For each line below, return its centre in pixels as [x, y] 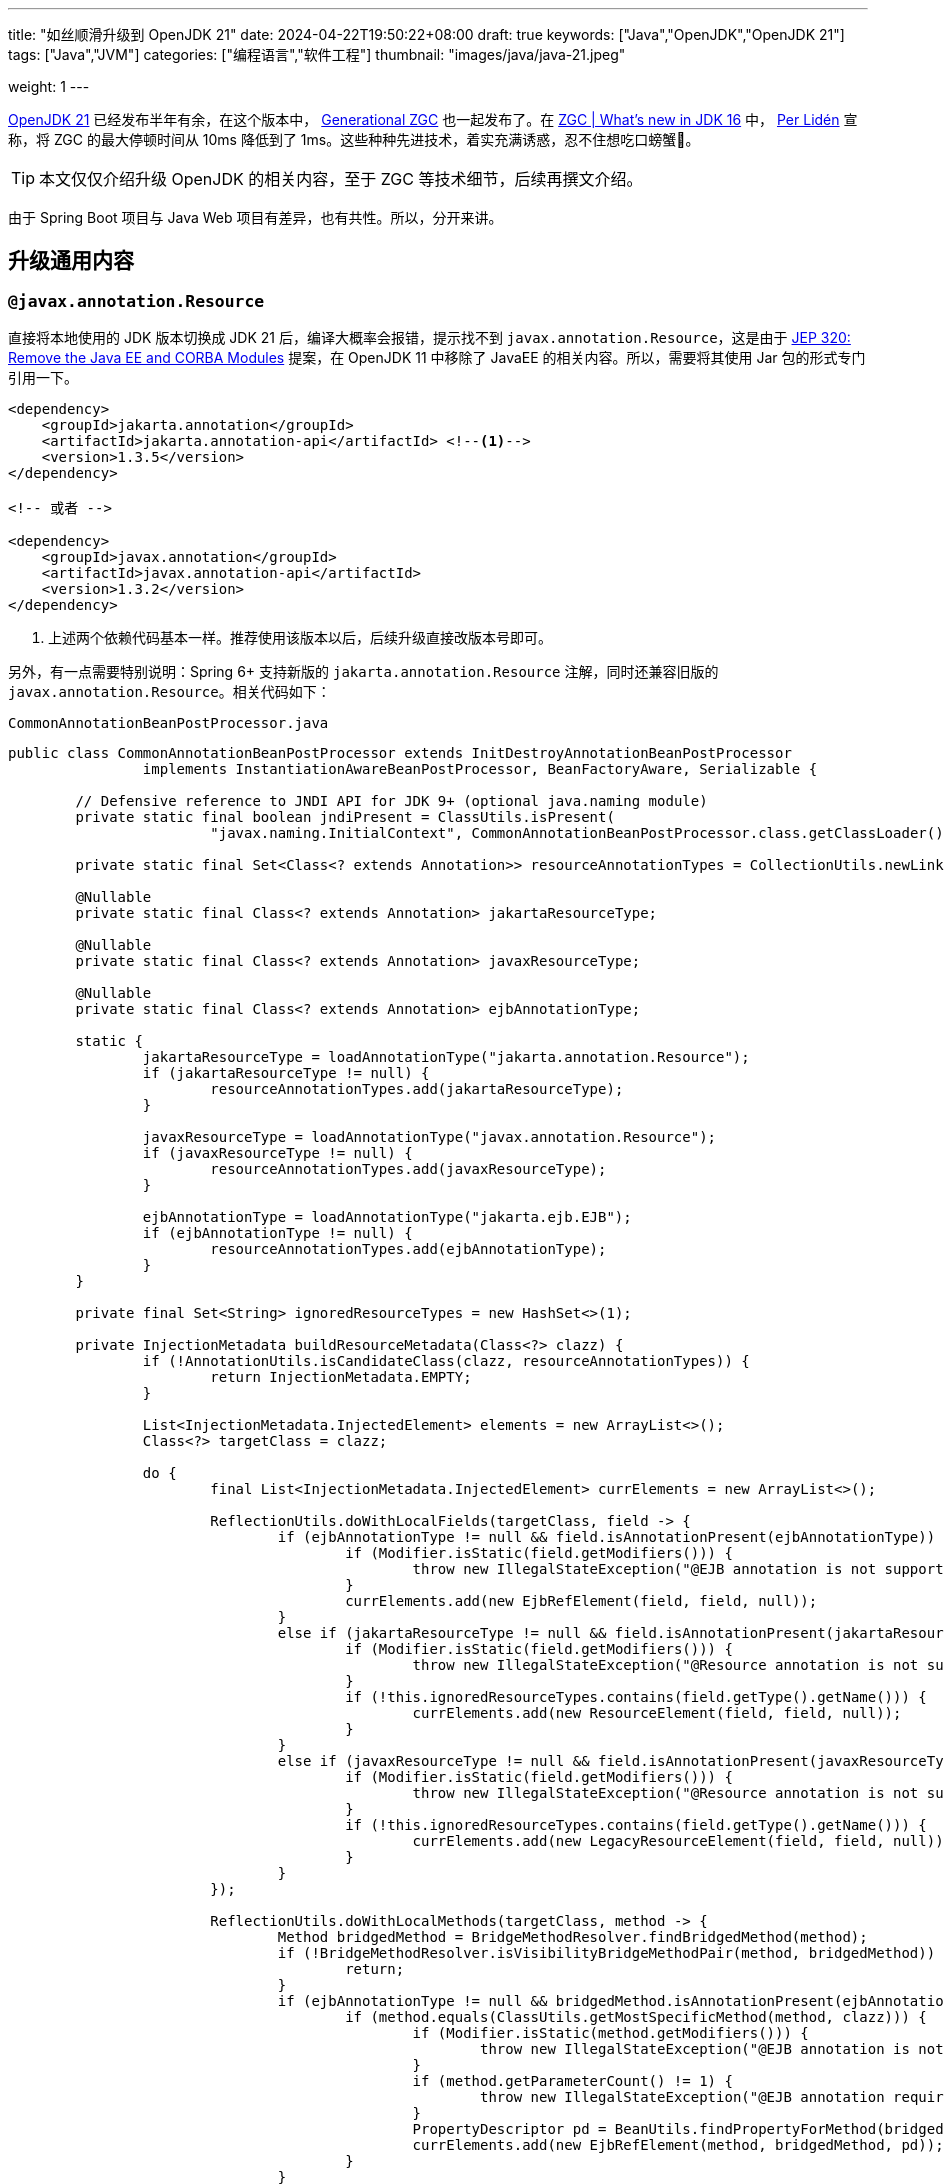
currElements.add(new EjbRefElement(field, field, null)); [581, 1601]
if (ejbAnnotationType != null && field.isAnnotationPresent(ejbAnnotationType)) [606, 1537]
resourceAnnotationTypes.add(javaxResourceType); [408, 1169]
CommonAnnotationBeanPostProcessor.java [168, 723]
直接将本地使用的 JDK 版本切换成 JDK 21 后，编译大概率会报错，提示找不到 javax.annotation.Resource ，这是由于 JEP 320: [429, 338]
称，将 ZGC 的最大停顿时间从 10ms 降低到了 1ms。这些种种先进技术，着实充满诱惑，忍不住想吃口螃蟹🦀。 [354, 139]
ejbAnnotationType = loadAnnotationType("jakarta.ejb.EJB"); [387, 1217]
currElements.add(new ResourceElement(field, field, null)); [657, 1713]
